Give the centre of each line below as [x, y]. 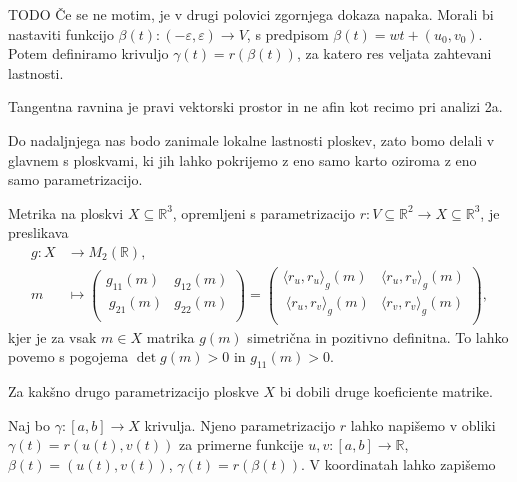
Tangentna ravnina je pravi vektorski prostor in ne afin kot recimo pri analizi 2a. [255, 106]
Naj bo [29, 424]
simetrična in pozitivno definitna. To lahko [378, 336]
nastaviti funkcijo [61, 33]
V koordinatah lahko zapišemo [402, 463]
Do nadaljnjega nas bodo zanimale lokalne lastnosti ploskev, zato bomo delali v [251, 139]
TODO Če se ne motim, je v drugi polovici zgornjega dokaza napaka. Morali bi [251, 14]
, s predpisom [287, 33]
